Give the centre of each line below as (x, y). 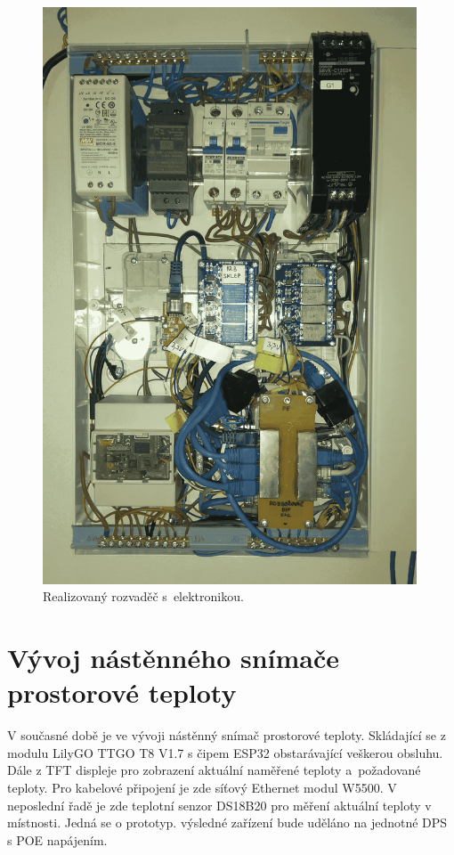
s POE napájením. (57, 839)
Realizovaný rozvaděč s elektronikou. (143, 596)
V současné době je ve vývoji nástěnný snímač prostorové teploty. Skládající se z (227, 735)
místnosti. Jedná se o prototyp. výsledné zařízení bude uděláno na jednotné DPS (227, 822)
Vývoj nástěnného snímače (174, 658)
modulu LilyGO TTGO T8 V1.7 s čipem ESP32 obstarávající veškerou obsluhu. (225, 752)
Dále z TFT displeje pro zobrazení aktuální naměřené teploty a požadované (214, 770)
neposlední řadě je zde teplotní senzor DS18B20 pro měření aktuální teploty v (219, 805)
